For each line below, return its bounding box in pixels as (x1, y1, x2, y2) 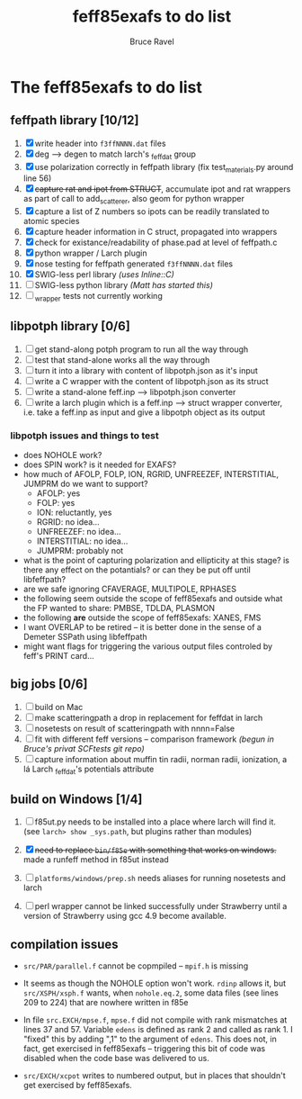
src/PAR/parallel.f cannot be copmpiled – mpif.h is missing (22, 960, 249, 971)
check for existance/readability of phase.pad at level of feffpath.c (34, 237, 278, 248)
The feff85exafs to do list (10, 77, 203, 97)
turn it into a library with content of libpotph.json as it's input (34, 365, 259, 375)
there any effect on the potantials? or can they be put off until (22, 564, 251, 575)
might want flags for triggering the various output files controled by (22, 641, 273, 652)
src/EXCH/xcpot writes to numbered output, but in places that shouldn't (22, 1070, 286, 1081)
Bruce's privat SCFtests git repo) (22, 743, 145, 753)
